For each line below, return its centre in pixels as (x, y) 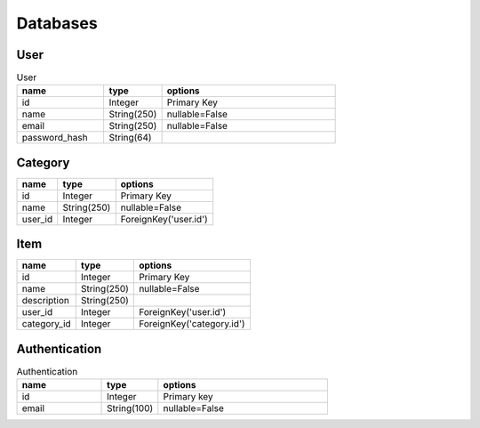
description (46, 301)
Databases (57, 23)
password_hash (55, 138)
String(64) (130, 138)
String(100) (130, 408)
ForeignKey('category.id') (192, 324)
